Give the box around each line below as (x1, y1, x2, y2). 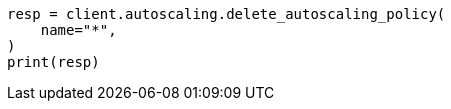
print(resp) (7, 54, 100, 70)
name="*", (40, 22, 117, 38)
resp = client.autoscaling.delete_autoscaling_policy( (7, 6, 446, 22)
